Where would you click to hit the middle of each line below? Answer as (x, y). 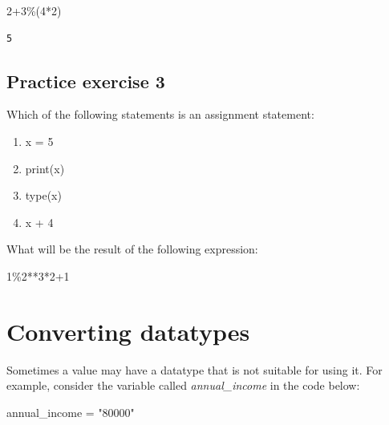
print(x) (45, 168)
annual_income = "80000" (71, 412)
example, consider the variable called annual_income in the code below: (183, 385)
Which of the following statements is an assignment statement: (160, 114)
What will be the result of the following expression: (132, 249)
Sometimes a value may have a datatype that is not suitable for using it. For (194, 369)
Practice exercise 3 (86, 81)
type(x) (43, 195)
